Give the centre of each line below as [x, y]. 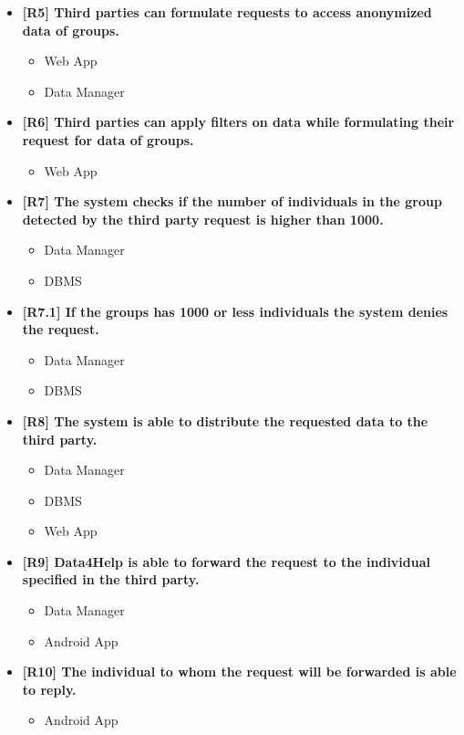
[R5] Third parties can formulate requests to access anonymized [227, 12]
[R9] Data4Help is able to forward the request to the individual [227, 561]
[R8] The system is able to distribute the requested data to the [225, 420]
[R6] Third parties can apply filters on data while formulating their [238, 122]
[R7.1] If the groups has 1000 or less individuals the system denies [235, 311]
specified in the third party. [111, 579]
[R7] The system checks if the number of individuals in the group [232, 201]
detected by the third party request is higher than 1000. [203, 219]
